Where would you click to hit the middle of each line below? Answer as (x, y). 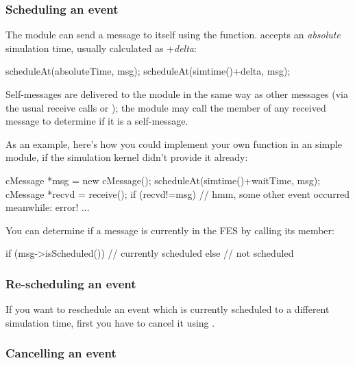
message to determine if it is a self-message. (97, 121)
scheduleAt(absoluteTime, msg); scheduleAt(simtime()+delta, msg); (148, 71)
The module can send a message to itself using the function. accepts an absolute (173, 35)
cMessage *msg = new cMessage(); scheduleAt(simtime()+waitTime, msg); (163, 180)
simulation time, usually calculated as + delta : (101, 48)
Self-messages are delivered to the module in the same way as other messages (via (177, 94)
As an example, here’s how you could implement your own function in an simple (174, 143)
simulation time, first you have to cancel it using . (110, 322)
